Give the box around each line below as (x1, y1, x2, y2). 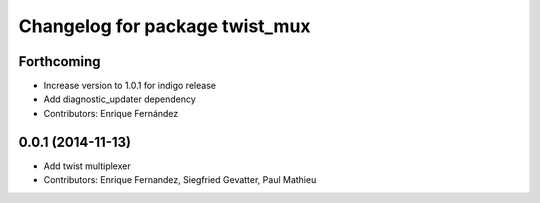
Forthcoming (18, 53, 101, 70)
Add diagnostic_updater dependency (43, 93, 196, 105)
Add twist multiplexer (43, 160, 131, 172)
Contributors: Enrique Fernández (43, 107, 179, 119)
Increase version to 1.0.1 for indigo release (43, 80, 217, 92)
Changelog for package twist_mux (18, 15, 311, 37)
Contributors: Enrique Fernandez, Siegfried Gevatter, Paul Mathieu (43, 174, 317, 186)
